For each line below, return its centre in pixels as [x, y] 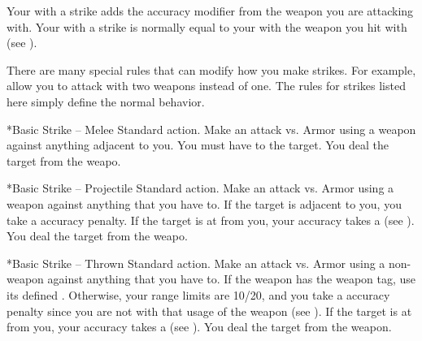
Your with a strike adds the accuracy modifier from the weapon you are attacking [210, 11]
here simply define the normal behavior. [106, 101]
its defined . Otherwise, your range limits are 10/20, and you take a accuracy [198, 294]
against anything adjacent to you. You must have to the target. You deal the [198, 145]
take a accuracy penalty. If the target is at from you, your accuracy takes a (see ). [211, 220]
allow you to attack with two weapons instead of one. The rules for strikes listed [206, 86]
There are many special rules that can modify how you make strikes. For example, [211, 69]
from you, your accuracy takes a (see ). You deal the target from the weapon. [199, 327]
